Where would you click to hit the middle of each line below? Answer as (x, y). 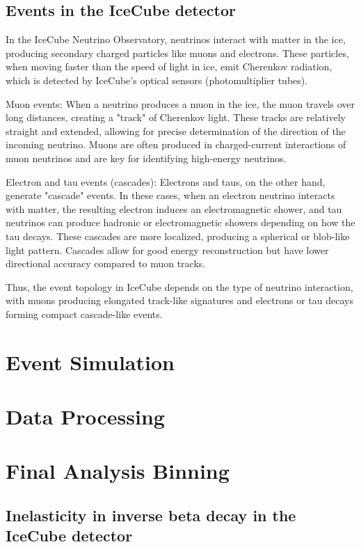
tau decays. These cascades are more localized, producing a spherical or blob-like (178, 236)
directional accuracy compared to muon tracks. (106, 263)
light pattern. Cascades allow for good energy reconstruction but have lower (167, 249)
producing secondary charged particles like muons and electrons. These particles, (177, 53)
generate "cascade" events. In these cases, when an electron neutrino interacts (170, 195)
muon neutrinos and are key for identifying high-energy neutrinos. (146, 158)
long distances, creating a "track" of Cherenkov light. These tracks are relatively (176, 117)
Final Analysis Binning (118, 471)
